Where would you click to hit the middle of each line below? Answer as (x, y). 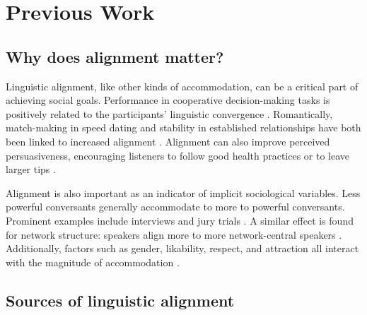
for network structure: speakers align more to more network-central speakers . (174, 234)
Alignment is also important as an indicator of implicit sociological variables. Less (183, 192)
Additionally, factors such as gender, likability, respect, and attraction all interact (182, 248)
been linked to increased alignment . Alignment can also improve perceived (168, 141)
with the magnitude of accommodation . (93, 262)
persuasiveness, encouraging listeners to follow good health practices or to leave (178, 155)
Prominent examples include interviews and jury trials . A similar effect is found (180, 220)
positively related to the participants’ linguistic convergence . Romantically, (169, 113)
